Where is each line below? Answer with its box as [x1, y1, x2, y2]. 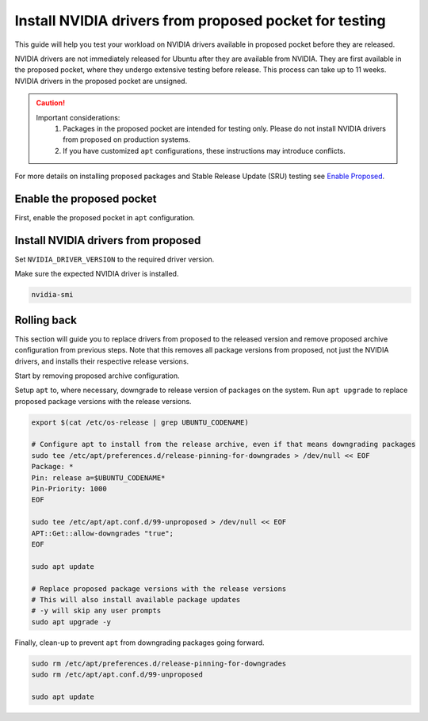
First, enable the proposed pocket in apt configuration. [14, 212, 195, 222]
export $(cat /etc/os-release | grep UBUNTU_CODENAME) [31, 418, 249, 427]
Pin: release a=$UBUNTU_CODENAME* [31, 473, 166, 483]
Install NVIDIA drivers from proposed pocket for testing [14, 12, 386, 29]
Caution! [36, 98, 66, 108]
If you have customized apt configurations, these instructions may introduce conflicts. [63, 146, 346, 155]
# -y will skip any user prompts [31, 606, 162, 616]
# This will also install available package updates [31, 595, 241, 604]
